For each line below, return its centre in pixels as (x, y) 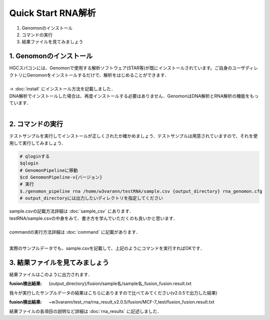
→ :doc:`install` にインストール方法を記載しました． (62, 89)
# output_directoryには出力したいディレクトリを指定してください (91, 198)
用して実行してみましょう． (37, 143)
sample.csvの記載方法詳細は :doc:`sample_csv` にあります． (71, 211)
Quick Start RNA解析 (52, 13)
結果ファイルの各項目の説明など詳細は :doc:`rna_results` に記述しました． (85, 311)
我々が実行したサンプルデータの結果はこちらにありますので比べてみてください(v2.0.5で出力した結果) (113, 293)
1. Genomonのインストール (51, 56)
